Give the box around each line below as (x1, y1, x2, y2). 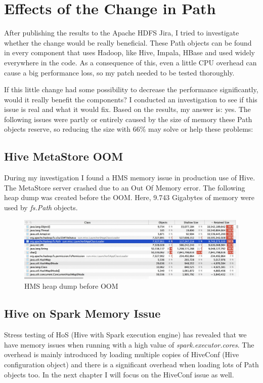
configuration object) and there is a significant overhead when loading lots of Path (4, 359, 259, 369)
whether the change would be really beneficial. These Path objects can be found (4, 37, 252, 48)
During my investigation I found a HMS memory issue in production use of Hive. (4, 172, 255, 183)
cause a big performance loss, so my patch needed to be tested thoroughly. (4, 67, 235, 78)
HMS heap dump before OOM (24, 281, 118, 291)
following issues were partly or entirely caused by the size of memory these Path (4, 113, 252, 124)
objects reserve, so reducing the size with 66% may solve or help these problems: (4, 124, 253, 134)
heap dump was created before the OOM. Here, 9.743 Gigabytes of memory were (4, 192, 255, 203)
